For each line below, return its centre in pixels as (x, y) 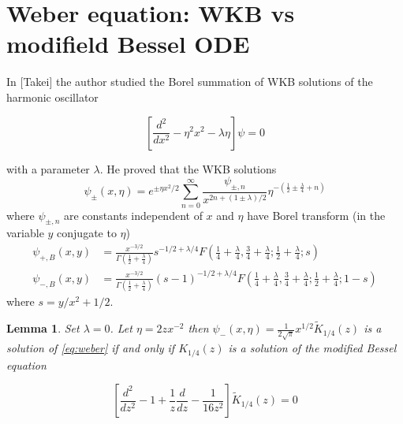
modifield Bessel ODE (128, 44)
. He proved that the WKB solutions (188, 168)
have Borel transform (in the (316, 215)
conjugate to (87, 233)
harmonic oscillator (52, 97)
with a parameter (48, 168)
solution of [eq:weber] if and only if (91, 348)
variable (25, 233)
